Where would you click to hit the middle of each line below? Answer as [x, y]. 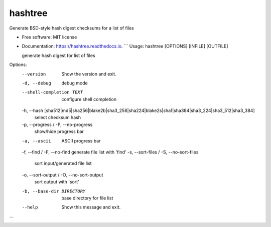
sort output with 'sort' [57, 182]
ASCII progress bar [81, 140]
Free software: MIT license [49, 37]
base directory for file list [87, 198]
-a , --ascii [36, 141]
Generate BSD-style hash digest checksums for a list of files [72, 28]
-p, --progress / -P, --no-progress [57, 124]
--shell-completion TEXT [52, 92]
